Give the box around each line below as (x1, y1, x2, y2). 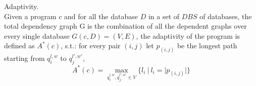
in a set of (148, 11, 180, 21)
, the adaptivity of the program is (136, 30, 240, 41)
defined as (4, 40, 35, 51)
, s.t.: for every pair (61, 40, 121, 51)
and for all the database (64, 11, 138, 21)
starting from (4, 53, 45, 63)
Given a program (4, 11, 57, 21)
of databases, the (199, 11, 252, 21)
